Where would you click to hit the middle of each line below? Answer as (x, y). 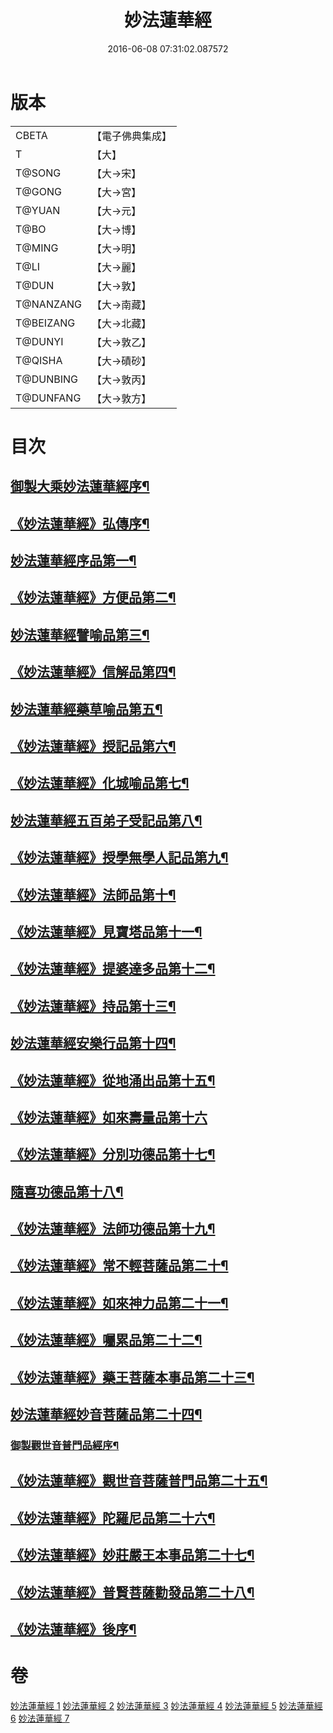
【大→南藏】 (121, 304)
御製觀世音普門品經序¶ (65, 1445)
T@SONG (38, 173)
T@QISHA (39, 360)
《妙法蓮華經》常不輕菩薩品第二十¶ (119, 1266)
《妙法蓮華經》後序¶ (73, 1629)
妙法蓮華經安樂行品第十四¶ (93, 1043)
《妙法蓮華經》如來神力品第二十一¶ (119, 1302)
